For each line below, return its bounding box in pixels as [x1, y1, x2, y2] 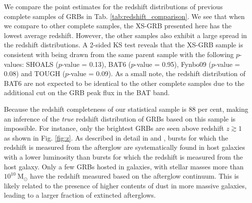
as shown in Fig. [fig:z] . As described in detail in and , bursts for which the [4, 132, 228, 142]
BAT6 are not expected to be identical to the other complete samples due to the [4, 78, 245, 88]
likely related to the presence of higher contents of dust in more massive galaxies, [4, 180, 247, 190]
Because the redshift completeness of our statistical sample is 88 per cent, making [4, 103, 249, 114]
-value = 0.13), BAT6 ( [62, 59, 131, 69]
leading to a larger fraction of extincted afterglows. [4, 190, 156, 200]
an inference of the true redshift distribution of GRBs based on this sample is [4, 113, 236, 123]
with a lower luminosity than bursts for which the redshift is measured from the [4, 151, 243, 162]
